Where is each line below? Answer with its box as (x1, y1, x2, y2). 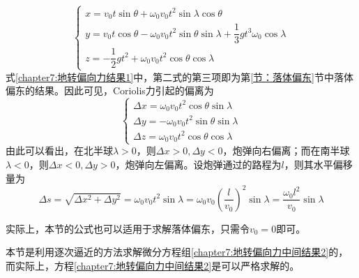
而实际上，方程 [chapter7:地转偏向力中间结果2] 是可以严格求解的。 (6, 258, 300, 272)
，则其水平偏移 (284, 156, 353, 171)
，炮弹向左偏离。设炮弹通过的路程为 (115, 156, 282, 171)
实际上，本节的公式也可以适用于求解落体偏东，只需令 (6, 221, 250, 235)
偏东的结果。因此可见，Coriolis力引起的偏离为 (6, 83, 214, 98)
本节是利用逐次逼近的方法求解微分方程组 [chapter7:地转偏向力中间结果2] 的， (6, 244, 349, 259)
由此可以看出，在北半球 (6, 143, 113, 158)
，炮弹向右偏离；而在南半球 (222, 143, 350, 158)
